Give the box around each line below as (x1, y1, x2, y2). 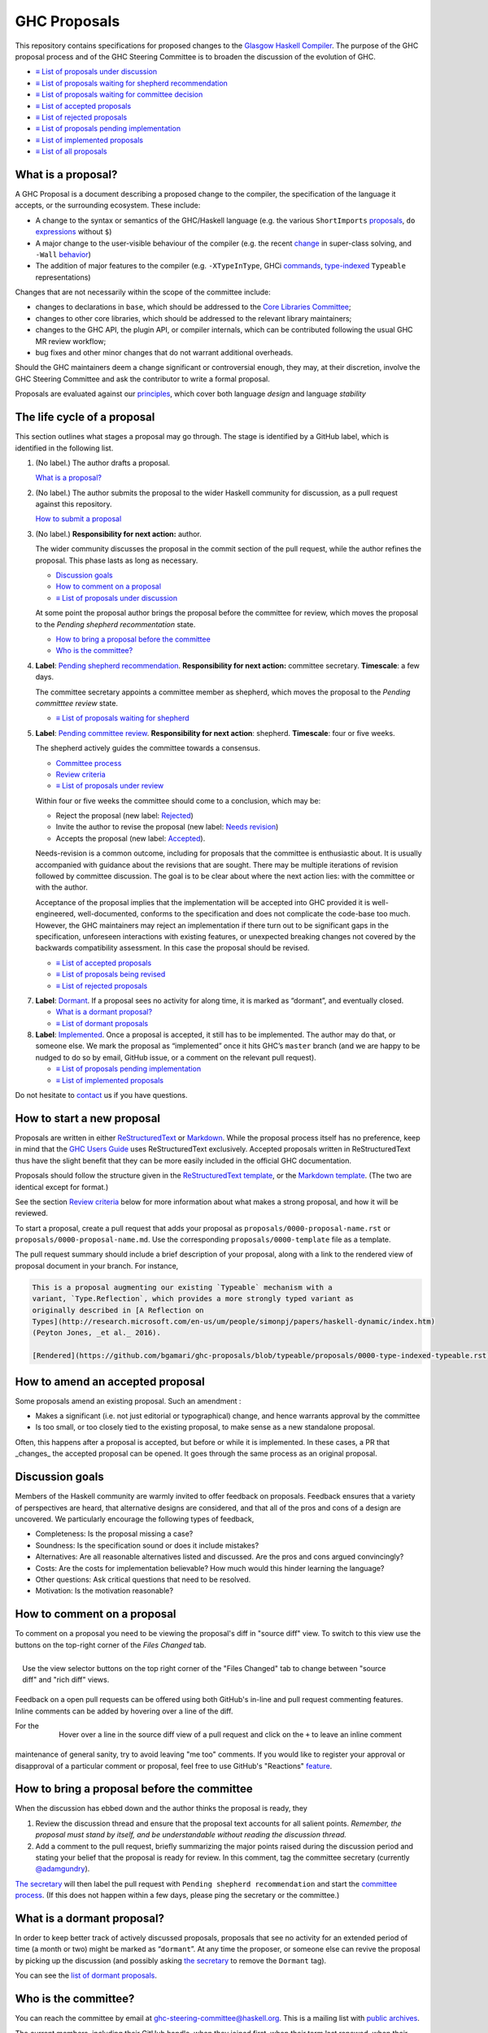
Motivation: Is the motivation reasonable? (35, 1586, 174, 1595)
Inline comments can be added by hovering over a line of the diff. (15, 1706, 233, 1716)
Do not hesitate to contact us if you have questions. (15, 1091, 188, 1100)
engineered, (35, 909, 76, 919)
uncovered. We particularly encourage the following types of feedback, (15, 1513, 255, 1524)
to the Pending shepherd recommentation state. (35, 619, 196, 629)
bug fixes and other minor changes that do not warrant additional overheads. (35, 348, 294, 358)
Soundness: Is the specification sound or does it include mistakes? (35, 1540, 259, 1550)
